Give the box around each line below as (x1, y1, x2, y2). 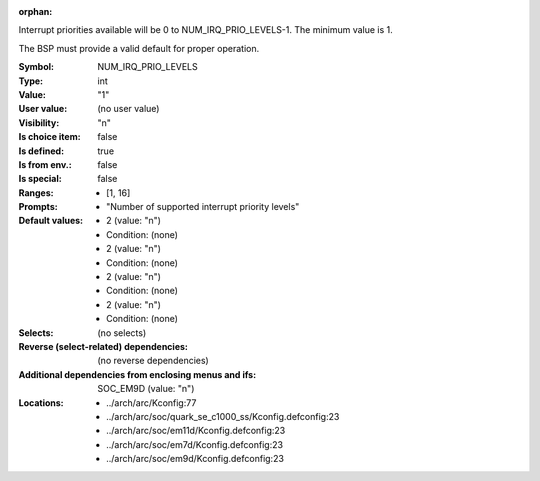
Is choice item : (18, 131, 81, 143)
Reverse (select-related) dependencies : (18, 340, 189, 352)
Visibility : (18, 116, 60, 129)
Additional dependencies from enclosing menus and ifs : (18, 368, 257, 380)
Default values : (18, 215, 84, 227)
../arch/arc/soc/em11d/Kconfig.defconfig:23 (106, 425, 286, 437)
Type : (18, 75, 44, 87)
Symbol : (18, 61, 55, 73)
